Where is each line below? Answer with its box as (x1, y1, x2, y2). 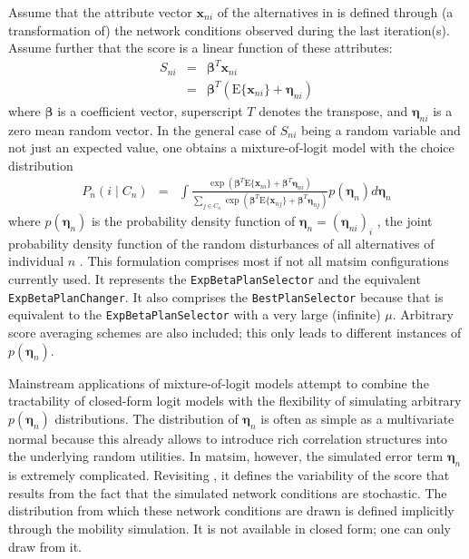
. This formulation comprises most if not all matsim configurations (79, 251, 449, 270)
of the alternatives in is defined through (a (217, 3, 454, 21)
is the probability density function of (91, 211, 296, 230)
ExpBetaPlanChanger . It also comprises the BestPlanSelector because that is (8, 287, 444, 306)
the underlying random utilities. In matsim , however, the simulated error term (8, 446, 444, 466)
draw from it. (8, 536, 82, 555)
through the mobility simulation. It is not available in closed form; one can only (8, 518, 451, 537)
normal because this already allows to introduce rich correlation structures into (8, 428, 448, 447)
